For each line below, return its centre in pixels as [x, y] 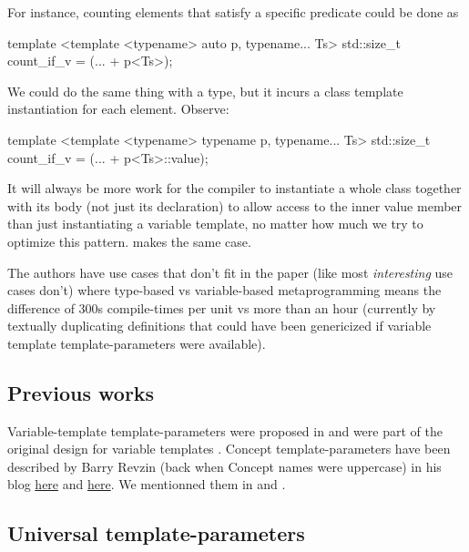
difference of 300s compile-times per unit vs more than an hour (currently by [222, 307]
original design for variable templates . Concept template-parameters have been [229, 449]
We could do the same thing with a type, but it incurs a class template [205, 91]
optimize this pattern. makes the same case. [129, 241]
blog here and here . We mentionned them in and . [147, 484]
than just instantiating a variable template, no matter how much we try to [215, 224]
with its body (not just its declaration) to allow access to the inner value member [235, 205]
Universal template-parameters [156, 533]
